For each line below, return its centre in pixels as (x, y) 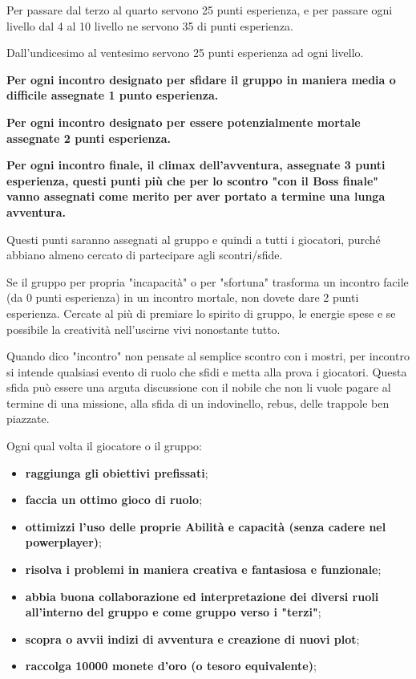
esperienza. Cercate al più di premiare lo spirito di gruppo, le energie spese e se (201, 313)
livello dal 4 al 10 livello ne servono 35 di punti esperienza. (150, 25)
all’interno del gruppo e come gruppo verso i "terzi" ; (173, 612)
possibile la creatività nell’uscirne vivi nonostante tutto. (143, 329)
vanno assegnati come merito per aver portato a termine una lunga (196, 196)
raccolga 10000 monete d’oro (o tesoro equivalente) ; (171, 666)
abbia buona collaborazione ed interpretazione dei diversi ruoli (202, 596)
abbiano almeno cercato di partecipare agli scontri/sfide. (145, 255)
